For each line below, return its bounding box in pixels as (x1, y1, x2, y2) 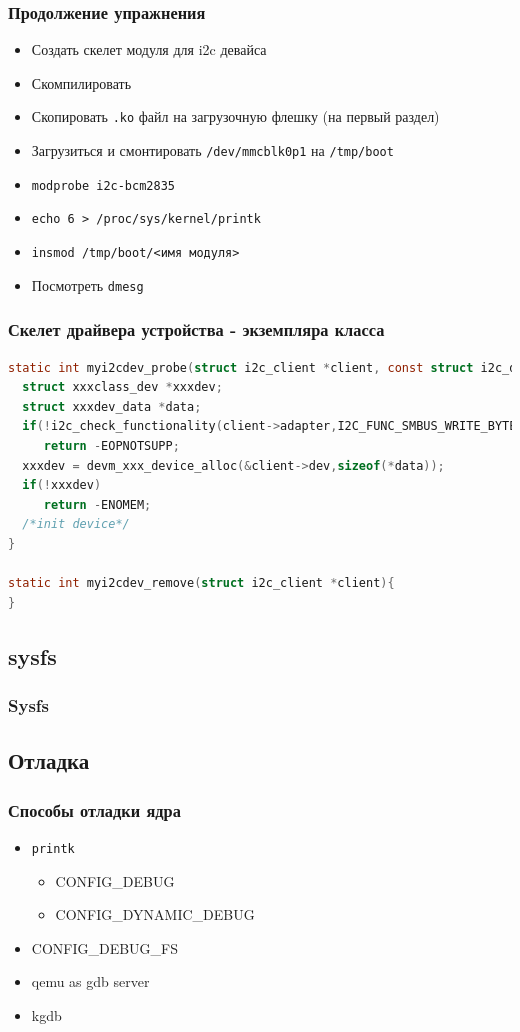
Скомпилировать (31, 72, 132, 93)
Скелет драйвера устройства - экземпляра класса (8, 317, 385, 342)
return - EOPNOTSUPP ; (43, 438, 180, 453)
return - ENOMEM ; (43, 497, 152, 512)
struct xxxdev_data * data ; (22, 399, 202, 414)
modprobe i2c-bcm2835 (31, 178, 175, 193)
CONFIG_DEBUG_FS (31, 937, 179, 958)
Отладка (8, 745, 90, 776)
